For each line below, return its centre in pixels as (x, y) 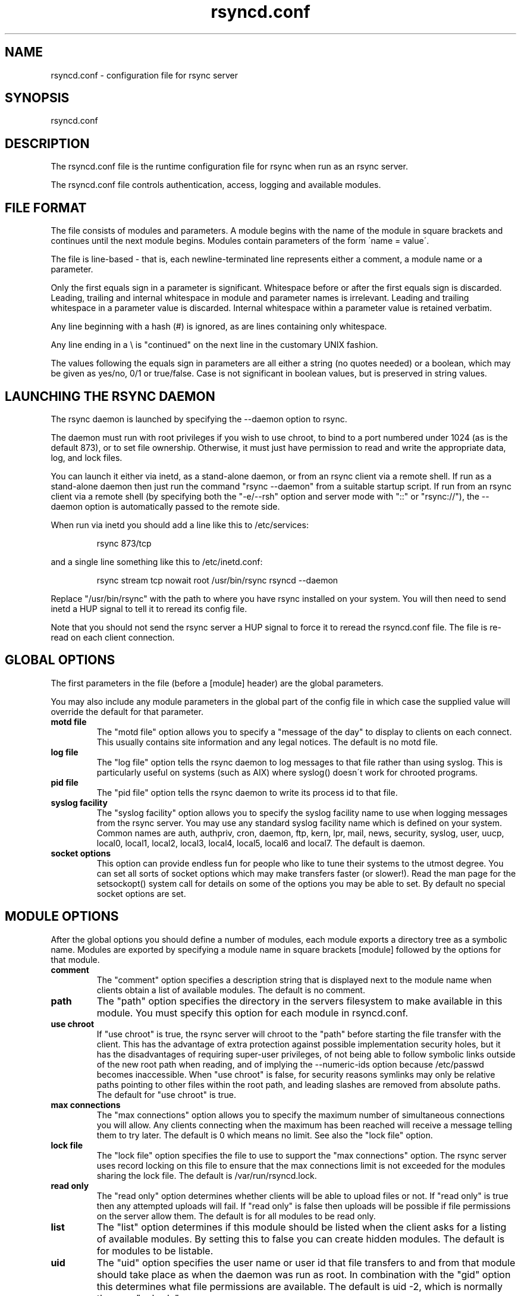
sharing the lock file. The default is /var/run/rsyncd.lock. (207, 1175)
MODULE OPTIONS (62, 917)
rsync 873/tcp (124, 543)
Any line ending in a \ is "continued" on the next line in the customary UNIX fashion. (214, 345)
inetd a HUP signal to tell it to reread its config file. (149, 608)
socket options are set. (141, 893)
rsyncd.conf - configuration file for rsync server (145, 75)
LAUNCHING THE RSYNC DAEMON (110, 396)
